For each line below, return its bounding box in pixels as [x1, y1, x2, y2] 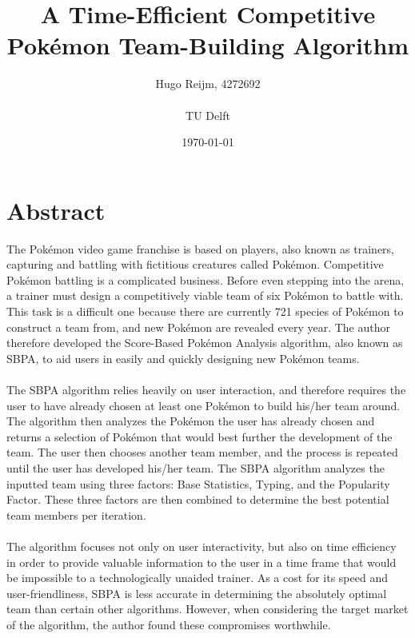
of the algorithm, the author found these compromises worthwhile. [6, 616, 331, 632]
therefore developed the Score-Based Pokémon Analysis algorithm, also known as [6, 334, 403, 351]
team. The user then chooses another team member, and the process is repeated [6, 444, 398, 461]
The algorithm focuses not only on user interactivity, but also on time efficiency [6, 537, 397, 554]
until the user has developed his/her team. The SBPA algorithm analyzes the [6, 459, 385, 476]
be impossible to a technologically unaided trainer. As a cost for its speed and [6, 569, 388, 586]
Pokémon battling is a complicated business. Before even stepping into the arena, [6, 271, 405, 288]
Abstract [6, 193, 106, 226]
